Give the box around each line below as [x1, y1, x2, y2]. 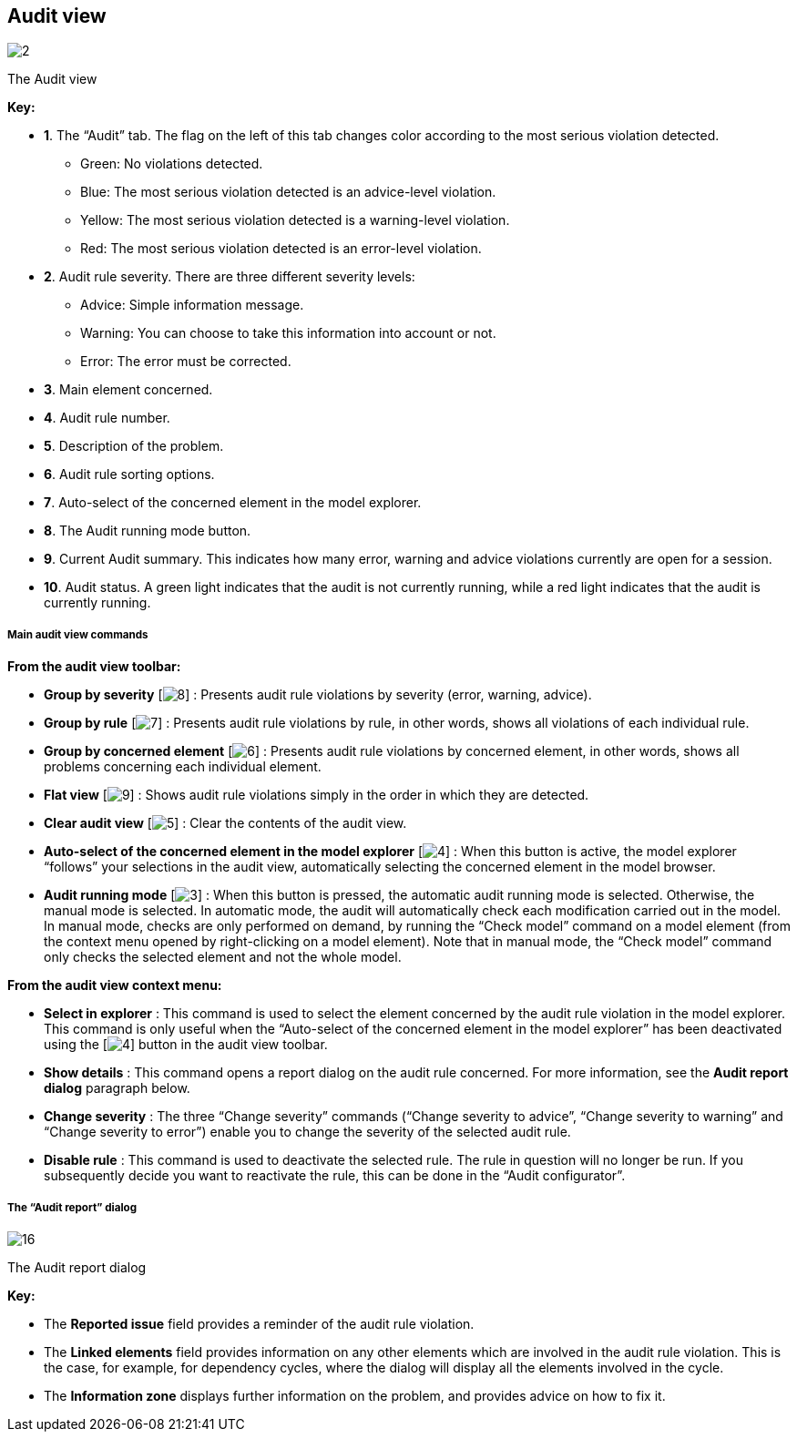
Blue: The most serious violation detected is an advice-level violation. [80, 184, 496, 200]
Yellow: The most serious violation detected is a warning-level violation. [80, 212, 510, 229]
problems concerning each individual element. [44, 759, 322, 775]
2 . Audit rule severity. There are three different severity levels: [44, 269, 415, 285]
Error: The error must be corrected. [80, 353, 291, 370]
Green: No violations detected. [80, 156, 263, 172]
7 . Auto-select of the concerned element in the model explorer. [44, 495, 422, 511]
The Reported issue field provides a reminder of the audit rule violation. [44, 1315, 475, 1332]
